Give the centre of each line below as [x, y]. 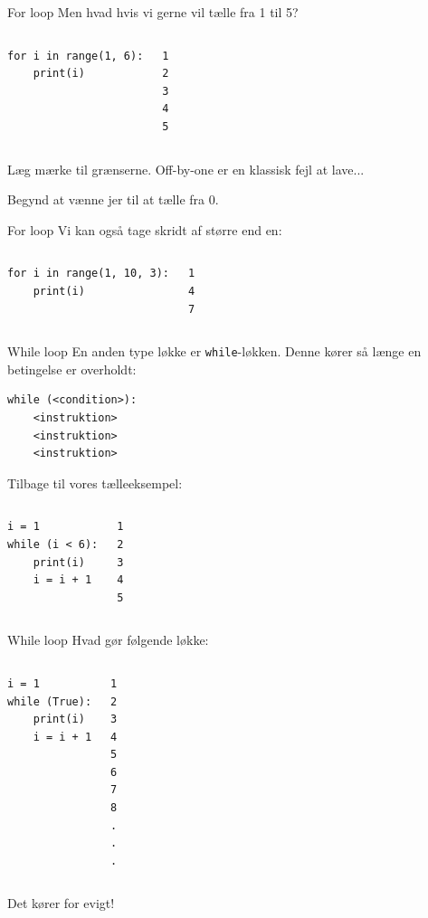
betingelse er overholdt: [72, 369]
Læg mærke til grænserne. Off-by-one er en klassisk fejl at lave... [186, 169]
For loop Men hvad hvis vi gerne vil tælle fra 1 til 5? [153, 12]
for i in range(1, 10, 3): [88, 274]
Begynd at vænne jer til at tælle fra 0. [113, 199]
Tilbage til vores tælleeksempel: [95, 483]
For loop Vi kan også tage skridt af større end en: [145, 229]
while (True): [50, 701]
